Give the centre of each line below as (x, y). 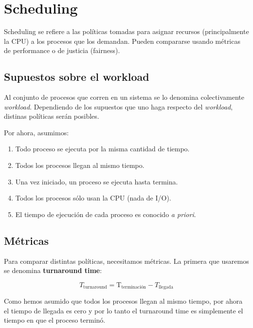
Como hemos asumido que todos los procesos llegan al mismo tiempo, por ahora (123, 301)
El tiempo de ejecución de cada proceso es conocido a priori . (106, 214)
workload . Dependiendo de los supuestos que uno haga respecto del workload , (118, 106)
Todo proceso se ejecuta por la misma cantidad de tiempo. (102, 149)
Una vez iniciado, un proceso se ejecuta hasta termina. (97, 181)
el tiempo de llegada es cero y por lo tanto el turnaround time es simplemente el (124, 310)
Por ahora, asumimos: (36, 132)
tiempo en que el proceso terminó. (55, 320)
